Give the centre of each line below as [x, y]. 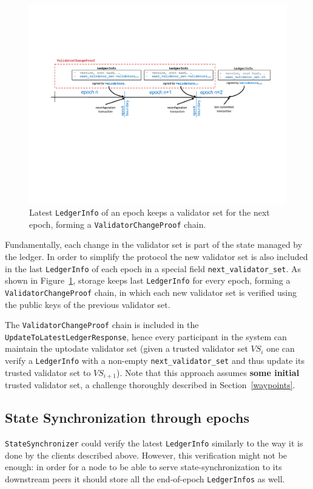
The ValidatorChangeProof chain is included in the [102, 325]
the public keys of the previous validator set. [88, 304]
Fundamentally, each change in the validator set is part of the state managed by [154, 244]
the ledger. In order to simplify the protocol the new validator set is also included [156, 257]
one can [281, 348]
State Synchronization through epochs [127, 418]
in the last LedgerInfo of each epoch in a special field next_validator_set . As [153, 268]
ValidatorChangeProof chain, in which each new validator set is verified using [151, 292]
